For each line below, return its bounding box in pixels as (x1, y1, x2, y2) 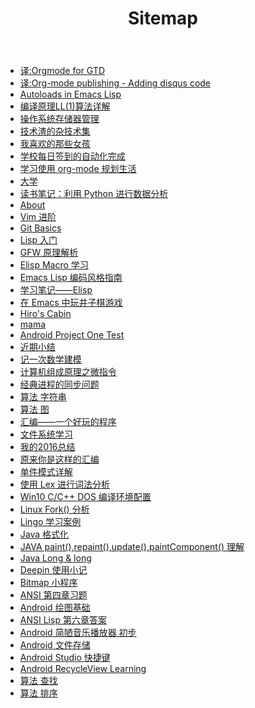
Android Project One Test (19, 329, 125, 341)
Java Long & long (19, 552, 92, 564)
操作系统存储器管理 (19, 113, 100, 125)
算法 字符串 (19, 391, 67, 403)
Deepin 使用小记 (19, 564, 88, 576)
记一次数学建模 (19, 353, 82, 366)
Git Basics (19, 222, 62, 234)
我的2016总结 (19, 441, 76, 453)
